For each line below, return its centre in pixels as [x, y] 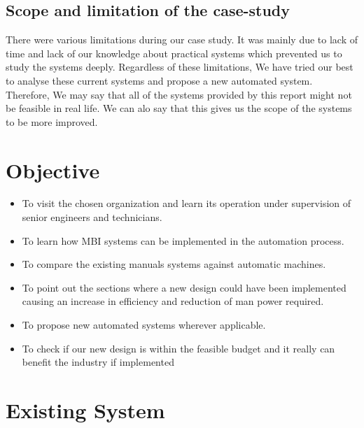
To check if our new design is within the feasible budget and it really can [178, 348]
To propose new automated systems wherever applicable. [144, 325]
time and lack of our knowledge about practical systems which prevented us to [174, 53]
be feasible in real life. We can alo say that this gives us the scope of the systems [179, 108]
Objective [53, 170]
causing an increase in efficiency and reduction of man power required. [173, 301]
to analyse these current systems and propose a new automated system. [159, 80]
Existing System [85, 410]
